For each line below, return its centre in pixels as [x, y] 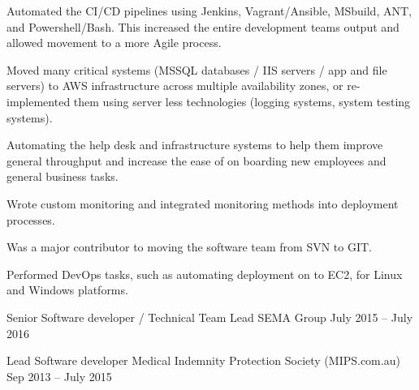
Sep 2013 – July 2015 [59, 376]
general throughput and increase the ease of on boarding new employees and [197, 160]
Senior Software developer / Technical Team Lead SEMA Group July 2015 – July [210, 317]
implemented [39, 101]
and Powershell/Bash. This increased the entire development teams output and [203, 26]
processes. [31, 219]
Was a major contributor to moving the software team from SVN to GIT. [189, 247]
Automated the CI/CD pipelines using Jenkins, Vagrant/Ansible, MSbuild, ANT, [209, 11]
